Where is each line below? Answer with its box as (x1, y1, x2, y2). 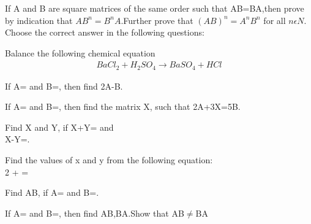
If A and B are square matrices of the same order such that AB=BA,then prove (5, 2, 304, 14)
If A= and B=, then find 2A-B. (5, 79, 123, 92)
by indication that (5, 14, 73, 26)
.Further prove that (121, 14, 193, 26)
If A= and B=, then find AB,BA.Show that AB (5, 206, 184, 219)
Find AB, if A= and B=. (5, 186, 99, 199)
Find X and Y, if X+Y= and (5, 120, 114, 133)
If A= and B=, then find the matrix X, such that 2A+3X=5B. (5, 100, 241, 113)
